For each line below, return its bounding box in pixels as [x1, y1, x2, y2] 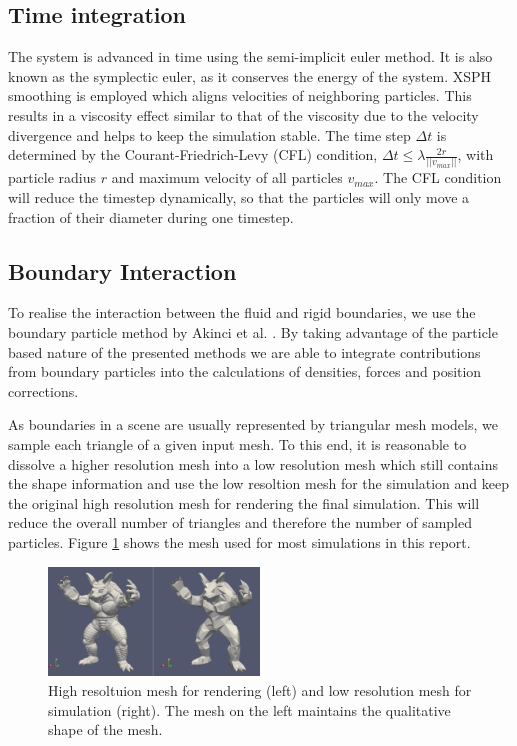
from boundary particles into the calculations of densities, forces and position [8, 361, 482, 382]
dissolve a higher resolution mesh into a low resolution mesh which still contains [8, 453, 498, 474]
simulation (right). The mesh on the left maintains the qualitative [48, 699, 451, 720]
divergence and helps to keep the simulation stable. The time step [8, 124, 411, 145]
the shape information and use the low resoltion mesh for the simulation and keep [8, 473, 510, 494]
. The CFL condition [374, 167, 502, 188]
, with [457, 144, 494, 165]
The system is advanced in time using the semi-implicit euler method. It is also [8, 46, 493, 67]
